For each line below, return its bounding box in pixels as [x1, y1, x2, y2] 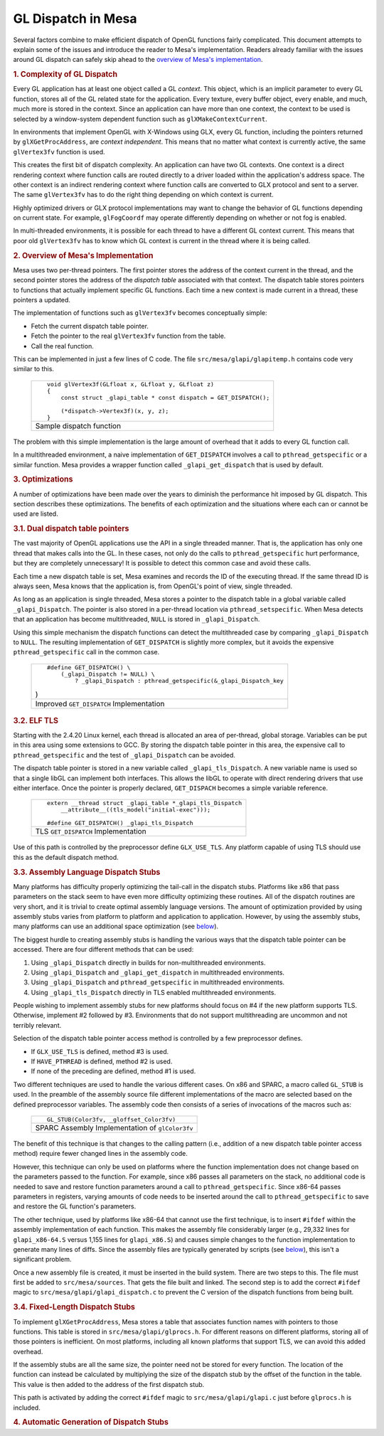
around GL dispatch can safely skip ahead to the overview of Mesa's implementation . [13, 55, 263, 64]
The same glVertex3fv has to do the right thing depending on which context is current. [13, 191, 274, 199]
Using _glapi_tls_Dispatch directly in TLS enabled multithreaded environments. [31, 988, 277, 996]
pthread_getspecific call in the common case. [13, 648, 160, 656]
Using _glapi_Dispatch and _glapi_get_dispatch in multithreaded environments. [31, 968, 284, 977]
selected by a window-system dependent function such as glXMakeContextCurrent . [13, 115, 268, 123]
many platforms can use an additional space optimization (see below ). [13, 922, 219, 931]
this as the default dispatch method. [13, 853, 119, 861]
